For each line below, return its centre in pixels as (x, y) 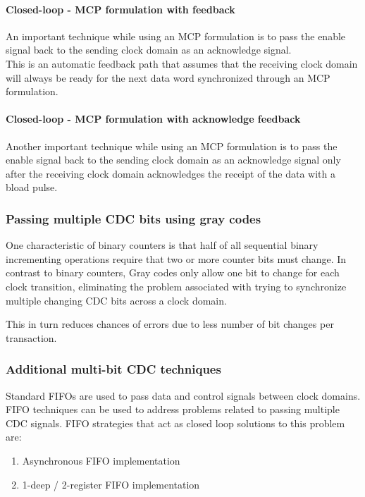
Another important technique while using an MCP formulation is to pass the (172, 146)
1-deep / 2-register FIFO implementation (111, 484)
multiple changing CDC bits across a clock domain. (116, 300)
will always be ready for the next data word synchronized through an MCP (168, 77)
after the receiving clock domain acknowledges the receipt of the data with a (171, 173)
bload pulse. (32, 187)
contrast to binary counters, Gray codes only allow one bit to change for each (173, 272)
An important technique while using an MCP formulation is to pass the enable (176, 36)
